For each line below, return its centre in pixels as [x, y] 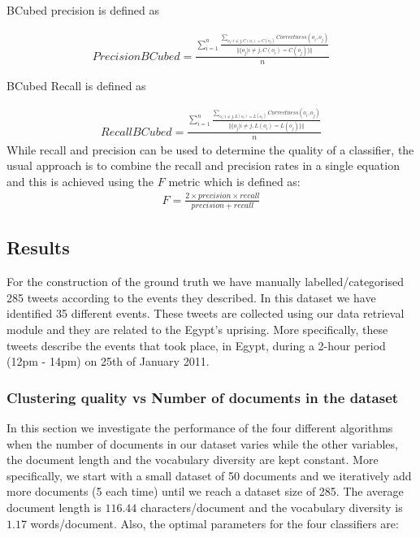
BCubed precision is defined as [83, 10]
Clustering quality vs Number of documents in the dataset [203, 397]
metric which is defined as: [234, 181]
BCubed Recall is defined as [76, 85]
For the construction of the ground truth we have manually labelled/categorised [206, 282]
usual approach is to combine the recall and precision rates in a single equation [203, 165]
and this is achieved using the [80, 181]
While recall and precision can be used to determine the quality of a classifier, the [210, 149]
